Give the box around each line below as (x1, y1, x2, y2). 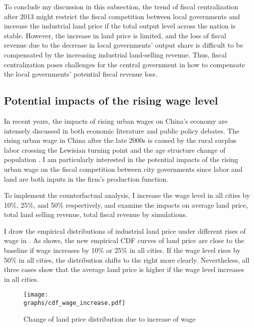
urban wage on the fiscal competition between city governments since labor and (4, 163, 243, 174)
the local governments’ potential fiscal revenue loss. (4, 69, 158, 79)
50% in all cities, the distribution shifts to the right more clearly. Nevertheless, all (4, 254, 250, 265)
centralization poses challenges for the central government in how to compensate (4, 59, 245, 69)
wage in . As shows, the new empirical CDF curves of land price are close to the (4, 235, 245, 245)
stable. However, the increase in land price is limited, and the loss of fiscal (4, 30, 227, 40)
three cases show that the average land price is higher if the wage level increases (4, 264, 244, 274)
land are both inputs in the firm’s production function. (4, 173, 169, 184)
